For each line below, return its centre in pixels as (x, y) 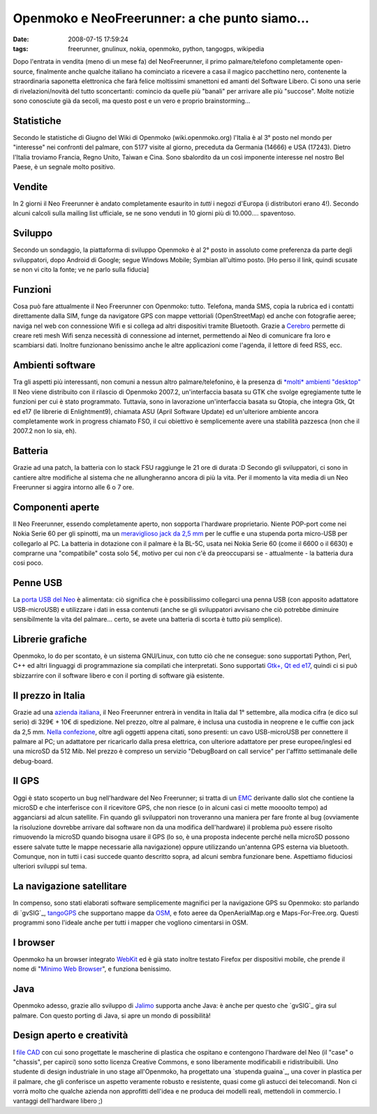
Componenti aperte (56, 507)
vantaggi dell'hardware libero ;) (58, 1101)
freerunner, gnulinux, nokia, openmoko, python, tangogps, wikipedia (166, 48)
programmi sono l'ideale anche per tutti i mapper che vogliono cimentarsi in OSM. (131, 922)
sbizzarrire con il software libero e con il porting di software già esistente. (119, 676)
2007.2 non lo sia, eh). (45, 431)
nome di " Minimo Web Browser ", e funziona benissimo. (92, 969)
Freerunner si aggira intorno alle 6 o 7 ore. (73, 487)
